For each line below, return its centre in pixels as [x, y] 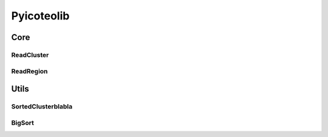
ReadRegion [29, 71]
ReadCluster [30, 55]
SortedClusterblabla [42, 107]
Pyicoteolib [40, 16]
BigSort [23, 122]
